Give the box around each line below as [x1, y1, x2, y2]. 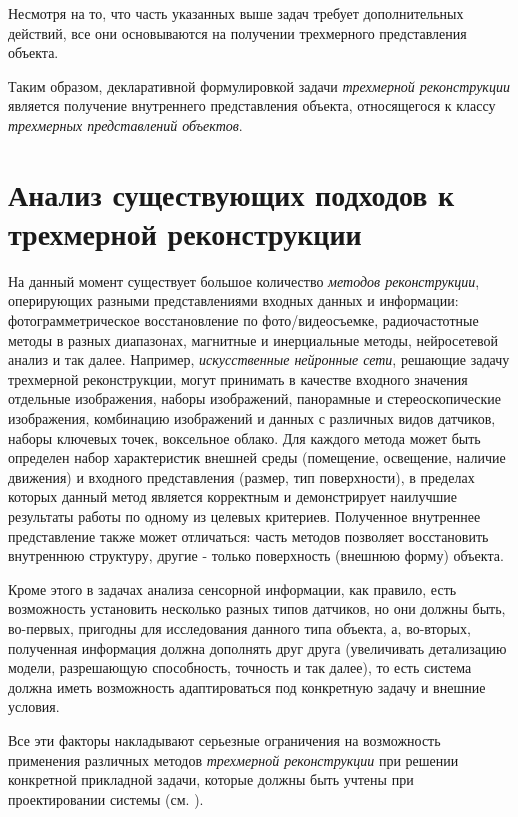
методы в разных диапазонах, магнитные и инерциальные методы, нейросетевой [8, 329, 499, 350]
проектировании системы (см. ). [8, 788, 204, 809]
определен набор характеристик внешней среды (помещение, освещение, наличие [8, 447, 506, 468]
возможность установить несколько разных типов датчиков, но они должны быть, [8, 598, 506, 619]
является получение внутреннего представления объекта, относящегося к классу [8, 95, 496, 116]
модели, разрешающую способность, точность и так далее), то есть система [8, 657, 472, 678]
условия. [8, 696, 60, 717]
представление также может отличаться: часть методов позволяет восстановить [8, 525, 489, 546]
